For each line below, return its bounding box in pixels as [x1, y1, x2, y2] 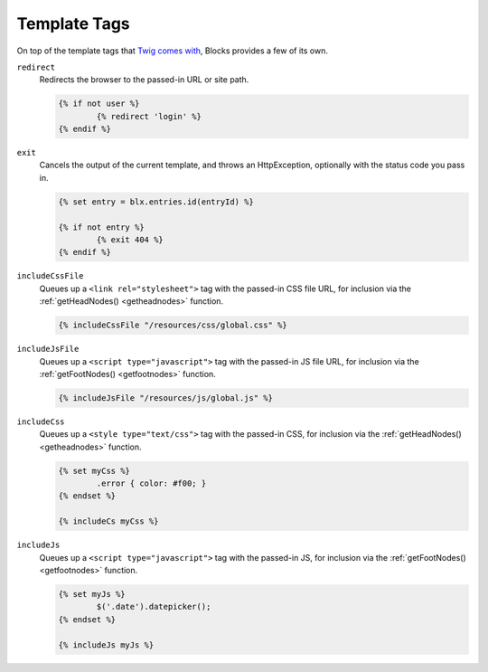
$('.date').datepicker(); [96, 601, 211, 612]
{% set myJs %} [58, 589, 126, 599]
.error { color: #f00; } [96, 478, 207, 488]
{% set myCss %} [58, 466, 131, 476]
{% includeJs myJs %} [58, 639, 155, 650]
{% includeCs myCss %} [58, 516, 159, 526]
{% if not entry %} [58, 222, 145, 232]
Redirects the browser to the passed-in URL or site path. [39, 74, 249, 85]
